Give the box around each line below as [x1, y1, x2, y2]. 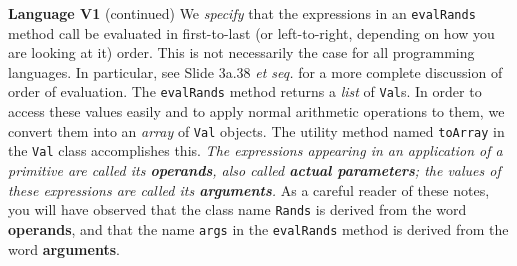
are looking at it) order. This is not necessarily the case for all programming [8, 42, 475, 63]
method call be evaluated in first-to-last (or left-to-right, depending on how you [8, 22, 495, 43]
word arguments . [8, 238, 120, 259]
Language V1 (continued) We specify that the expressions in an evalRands [8, 3, 476, 23]
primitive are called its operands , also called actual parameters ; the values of [8, 160, 501, 180]
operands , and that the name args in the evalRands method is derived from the [8, 218, 509, 239]
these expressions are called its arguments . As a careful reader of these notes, [8, 179, 490, 200]
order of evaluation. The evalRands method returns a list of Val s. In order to [8, 81, 482, 102]
